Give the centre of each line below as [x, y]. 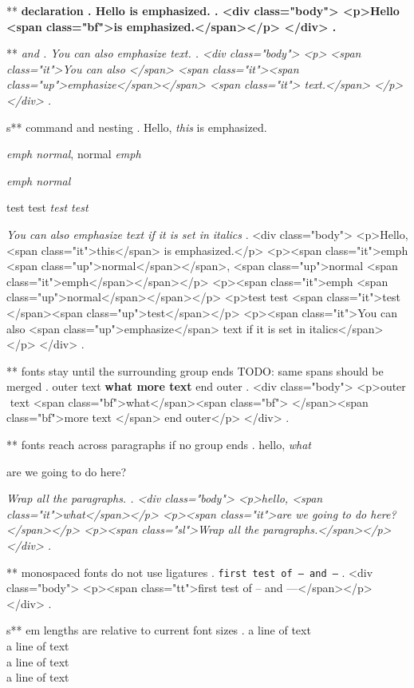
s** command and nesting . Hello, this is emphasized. [137, 127]
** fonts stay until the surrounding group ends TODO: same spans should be [195, 370]
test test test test [47, 207]
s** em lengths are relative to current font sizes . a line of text [159, 630]
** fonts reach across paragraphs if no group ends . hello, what [159, 445]
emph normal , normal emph [74, 154]
